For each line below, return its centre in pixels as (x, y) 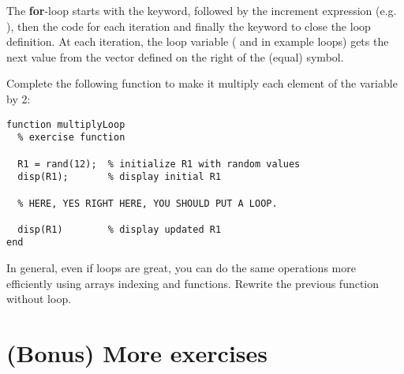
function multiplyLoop (66, 124)
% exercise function (71, 138)
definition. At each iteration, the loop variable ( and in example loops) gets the (198, 41)
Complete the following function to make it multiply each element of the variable (202, 83)
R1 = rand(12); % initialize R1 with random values (159, 164)
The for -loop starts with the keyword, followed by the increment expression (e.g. (202, 10)
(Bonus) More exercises (137, 353)
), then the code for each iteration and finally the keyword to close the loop (189, 26)
